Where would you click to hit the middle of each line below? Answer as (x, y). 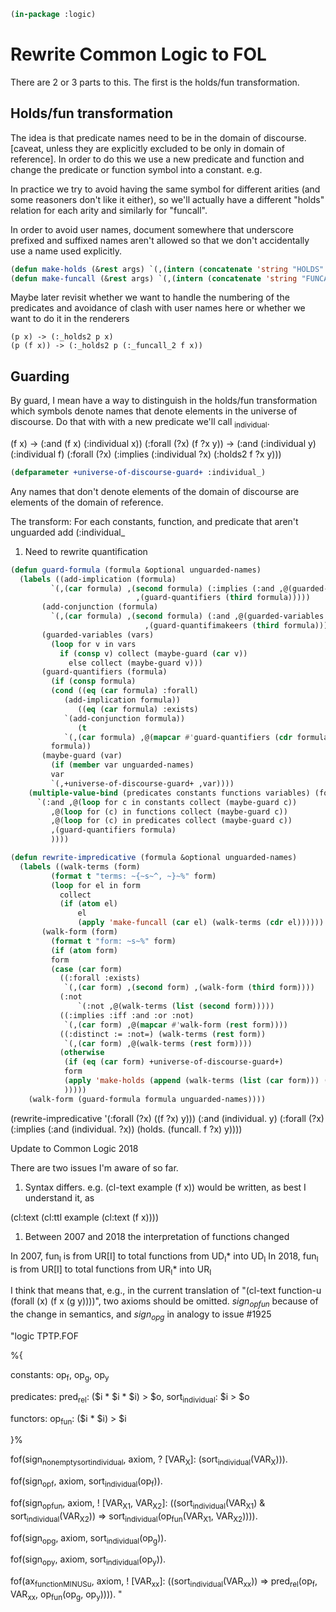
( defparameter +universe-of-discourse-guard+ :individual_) (138, 472)
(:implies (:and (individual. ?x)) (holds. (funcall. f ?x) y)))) (126, 1129)
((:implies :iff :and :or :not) (127, 1015)
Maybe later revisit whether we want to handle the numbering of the (150, 297)
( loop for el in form (95, 885)
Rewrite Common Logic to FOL (138, 54)
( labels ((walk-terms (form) (80, 866)
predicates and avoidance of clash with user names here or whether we (158, 308)
